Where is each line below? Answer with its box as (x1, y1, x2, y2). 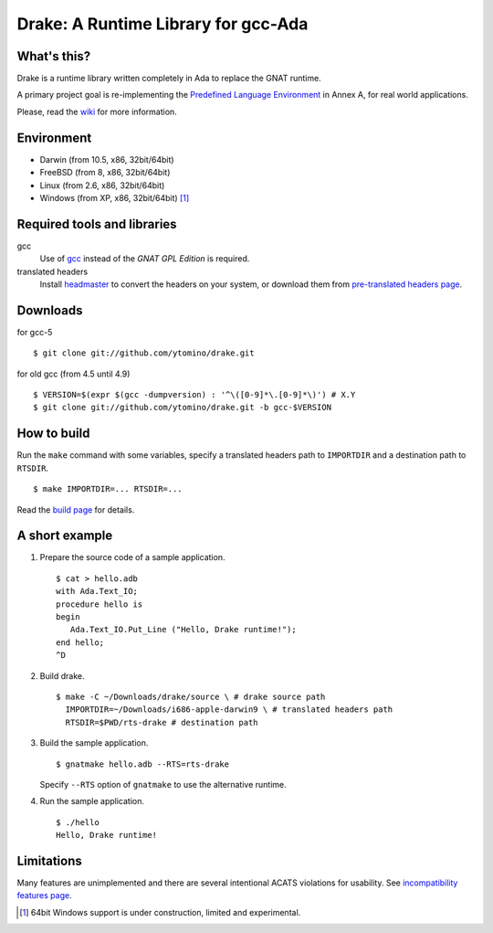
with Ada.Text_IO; (56, 586, 139, 597)
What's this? (16, 48, 91, 64)
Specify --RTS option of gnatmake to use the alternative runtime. (39, 779, 287, 790)
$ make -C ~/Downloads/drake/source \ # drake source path (56, 691, 326, 702)
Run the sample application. (39, 796, 145, 807)
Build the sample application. (39, 737, 149, 748)
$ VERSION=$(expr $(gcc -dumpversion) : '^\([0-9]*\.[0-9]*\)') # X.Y (33, 389, 356, 400)
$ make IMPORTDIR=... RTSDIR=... (33, 484, 183, 494)
